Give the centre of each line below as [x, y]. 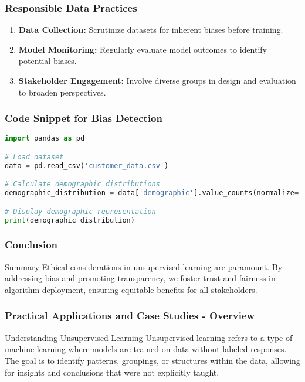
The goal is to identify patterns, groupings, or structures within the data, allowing [152, 360]
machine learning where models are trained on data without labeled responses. [146, 349]
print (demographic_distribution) [70, 220]
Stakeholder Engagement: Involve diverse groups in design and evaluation [157, 80]
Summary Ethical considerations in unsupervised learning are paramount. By [144, 266]
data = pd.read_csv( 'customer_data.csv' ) [87, 166]
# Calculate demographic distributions [82, 184]
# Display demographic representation [80, 211]
